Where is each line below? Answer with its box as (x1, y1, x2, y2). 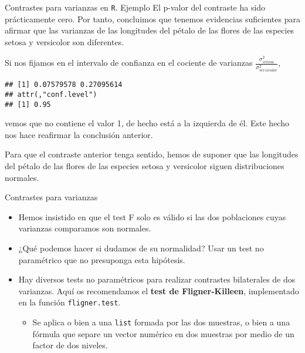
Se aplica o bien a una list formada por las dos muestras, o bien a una (32, 315, 290, 328)
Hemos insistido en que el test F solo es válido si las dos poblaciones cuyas (18, 210, 286, 223)
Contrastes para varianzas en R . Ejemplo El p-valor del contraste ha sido (5, 1, 266, 13)
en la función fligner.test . (18, 296, 121, 308)
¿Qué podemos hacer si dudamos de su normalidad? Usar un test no (18, 241, 264, 254)
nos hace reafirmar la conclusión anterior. (5, 128, 153, 140)
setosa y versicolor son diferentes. (5, 35, 124, 48)
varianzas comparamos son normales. (18, 222, 151, 234)
